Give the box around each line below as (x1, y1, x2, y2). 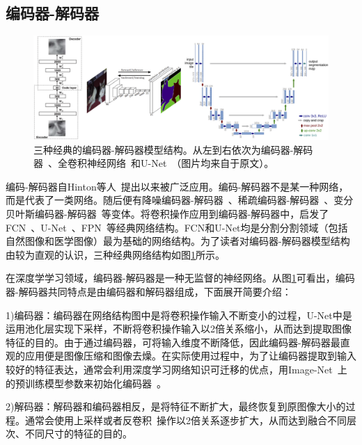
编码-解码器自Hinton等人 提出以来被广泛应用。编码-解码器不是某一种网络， (6, 179, 349, 193)
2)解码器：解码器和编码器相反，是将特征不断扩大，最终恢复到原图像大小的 (6, 399, 346, 414)
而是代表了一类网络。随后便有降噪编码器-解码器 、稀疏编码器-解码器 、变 (6, 193, 344, 207)
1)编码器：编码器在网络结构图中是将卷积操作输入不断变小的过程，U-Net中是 (6, 307, 352, 322)
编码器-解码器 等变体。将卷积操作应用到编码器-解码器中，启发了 (34, 207, 329, 221)
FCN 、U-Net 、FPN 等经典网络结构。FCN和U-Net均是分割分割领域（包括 (6, 220, 348, 234)
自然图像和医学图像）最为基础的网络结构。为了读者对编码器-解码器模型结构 (6, 234, 350, 248)
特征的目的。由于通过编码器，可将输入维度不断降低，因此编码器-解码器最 (6, 334, 340, 349)
